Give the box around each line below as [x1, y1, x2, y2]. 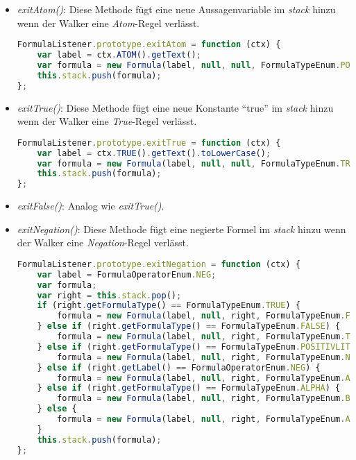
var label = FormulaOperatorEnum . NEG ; [37, 269, 217, 280]
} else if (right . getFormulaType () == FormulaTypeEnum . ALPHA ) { [37, 383, 341, 393]
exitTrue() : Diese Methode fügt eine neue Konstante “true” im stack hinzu [17, 100, 334, 114]
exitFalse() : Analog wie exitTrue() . [17, 198, 164, 213]
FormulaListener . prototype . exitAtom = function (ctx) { [17, 40, 281, 50]
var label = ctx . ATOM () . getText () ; [37, 50, 201, 60]
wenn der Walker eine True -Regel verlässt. [17, 114, 197, 128]
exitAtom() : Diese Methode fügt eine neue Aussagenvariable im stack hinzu [17, 2, 336, 16]
